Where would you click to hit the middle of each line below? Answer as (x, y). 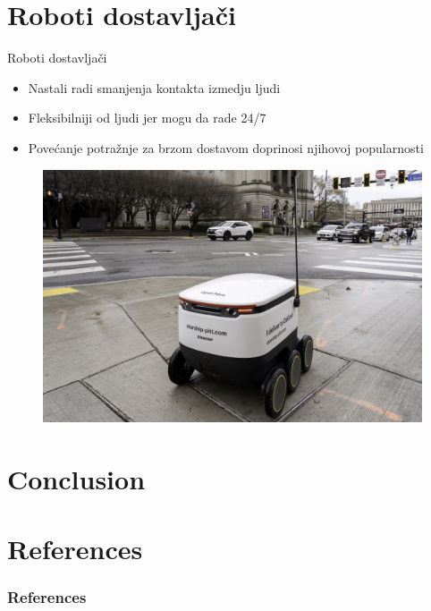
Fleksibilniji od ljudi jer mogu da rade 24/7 (147, 118)
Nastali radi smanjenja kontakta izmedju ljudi (154, 87)
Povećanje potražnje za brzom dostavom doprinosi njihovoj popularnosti (226, 147)
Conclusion (76, 478)
